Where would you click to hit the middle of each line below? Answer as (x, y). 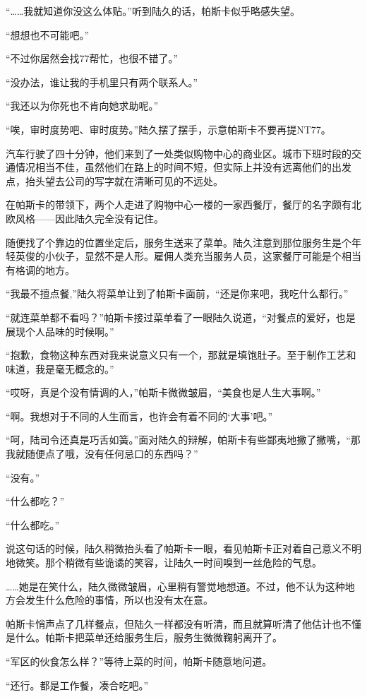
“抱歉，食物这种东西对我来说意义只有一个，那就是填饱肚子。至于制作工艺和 (181, 355)
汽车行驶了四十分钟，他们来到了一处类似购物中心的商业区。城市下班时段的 (179, 153)
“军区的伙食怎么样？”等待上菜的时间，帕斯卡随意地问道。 (139, 661)
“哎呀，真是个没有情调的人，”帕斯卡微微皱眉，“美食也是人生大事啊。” (163, 392)
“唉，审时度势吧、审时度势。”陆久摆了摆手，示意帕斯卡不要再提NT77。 (168, 129)
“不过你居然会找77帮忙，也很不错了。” (92, 58)
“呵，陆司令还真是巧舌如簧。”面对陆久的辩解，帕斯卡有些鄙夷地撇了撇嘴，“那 (183, 440)
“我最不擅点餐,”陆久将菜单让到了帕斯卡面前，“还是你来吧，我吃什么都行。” (177, 293)
